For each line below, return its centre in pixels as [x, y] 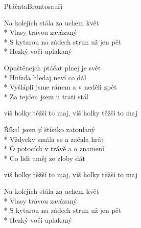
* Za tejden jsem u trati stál [46, 96]
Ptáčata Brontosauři [33, 6]
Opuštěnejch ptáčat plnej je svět [52, 67]
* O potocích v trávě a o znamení [54, 148]
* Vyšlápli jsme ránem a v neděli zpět [60, 87]
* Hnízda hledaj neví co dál [45, 77]
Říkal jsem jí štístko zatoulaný [49, 129]
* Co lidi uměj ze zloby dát [45, 158]
